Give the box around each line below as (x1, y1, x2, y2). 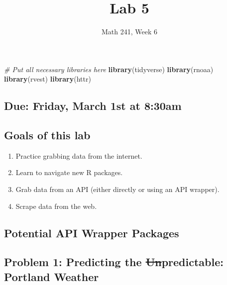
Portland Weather (4, 269, 99, 284)
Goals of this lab (4, 127, 91, 143)
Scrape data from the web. (15, 200, 97, 211)
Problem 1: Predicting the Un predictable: (4, 254, 224, 270)
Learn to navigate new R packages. (15, 167, 123, 178)
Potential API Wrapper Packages (4, 225, 179, 240)
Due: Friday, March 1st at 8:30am (4, 98, 182, 113)
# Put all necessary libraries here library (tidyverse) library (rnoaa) (4, 64, 214, 74)
